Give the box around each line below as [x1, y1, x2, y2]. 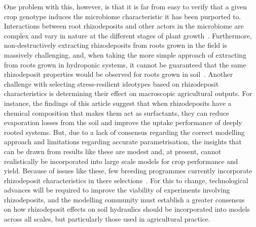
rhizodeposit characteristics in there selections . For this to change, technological [4, 175, 249, 185]
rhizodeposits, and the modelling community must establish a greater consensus [4, 194, 245, 204]
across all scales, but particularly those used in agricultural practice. [4, 214, 210, 224]
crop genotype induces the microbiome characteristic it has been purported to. [4, 11, 241, 21]
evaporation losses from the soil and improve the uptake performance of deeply [4, 117, 242, 128]
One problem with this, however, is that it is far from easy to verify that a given [4, 1, 247, 11]
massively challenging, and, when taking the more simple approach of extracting [4, 49, 247, 60]
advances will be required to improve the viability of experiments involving [4, 185, 230, 195]
